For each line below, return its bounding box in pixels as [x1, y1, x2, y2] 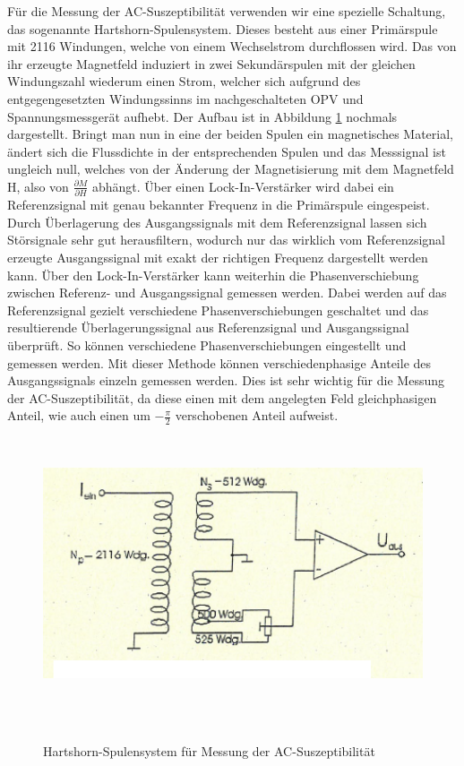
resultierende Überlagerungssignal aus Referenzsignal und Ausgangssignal [7, 318, 409, 337]
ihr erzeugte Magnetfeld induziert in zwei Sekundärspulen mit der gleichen [7, 54, 416, 73]
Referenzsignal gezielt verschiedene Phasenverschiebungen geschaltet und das [7, 300, 429, 319]
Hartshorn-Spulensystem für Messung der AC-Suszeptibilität [43, 741, 375, 760]
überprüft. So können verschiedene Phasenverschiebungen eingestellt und [7, 336, 407, 354]
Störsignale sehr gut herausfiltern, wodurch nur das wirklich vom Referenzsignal [7, 230, 445, 249]
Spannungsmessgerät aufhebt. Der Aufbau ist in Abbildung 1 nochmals [7, 107, 398, 125]
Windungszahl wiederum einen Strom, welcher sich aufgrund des [7, 72, 361, 90]
